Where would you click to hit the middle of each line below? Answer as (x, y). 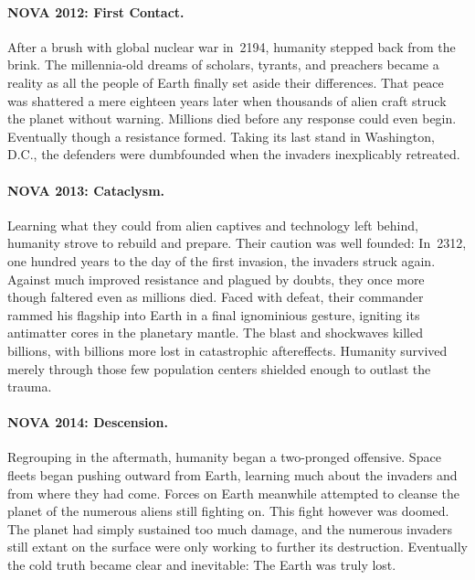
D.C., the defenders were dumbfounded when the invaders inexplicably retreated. (234, 154)
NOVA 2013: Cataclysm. (86, 190)
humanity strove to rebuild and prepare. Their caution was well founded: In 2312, (237, 243)
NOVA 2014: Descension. (88, 422)
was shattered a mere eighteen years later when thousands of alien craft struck (227, 100)
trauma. (30, 387)
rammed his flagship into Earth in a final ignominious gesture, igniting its (214, 314)
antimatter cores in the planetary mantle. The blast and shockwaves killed (216, 333)
